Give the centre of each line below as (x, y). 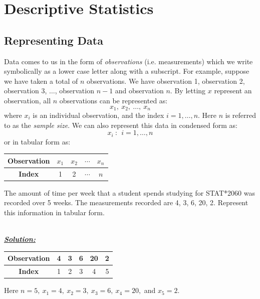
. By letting (188, 91)
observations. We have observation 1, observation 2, (166, 81)
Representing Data (54, 40)
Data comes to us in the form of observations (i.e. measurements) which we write (128, 61)
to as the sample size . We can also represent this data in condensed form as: (121, 125)
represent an (233, 91)
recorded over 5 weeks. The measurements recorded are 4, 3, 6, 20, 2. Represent (126, 202)
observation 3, (26, 91)
